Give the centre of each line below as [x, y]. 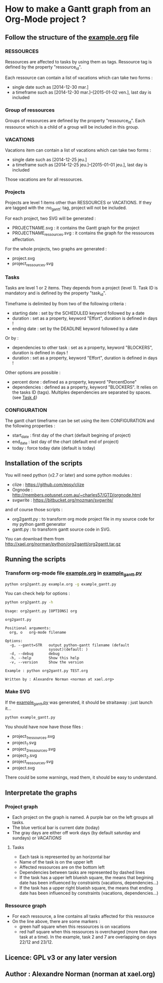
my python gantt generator [39, 524]
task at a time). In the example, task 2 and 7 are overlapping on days [88, 937]
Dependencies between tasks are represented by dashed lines [82, 872]
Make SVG [18, 692]
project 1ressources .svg [33, 737]
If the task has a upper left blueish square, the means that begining [86, 877]
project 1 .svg [24, 743]
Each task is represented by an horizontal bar [65, 857]
